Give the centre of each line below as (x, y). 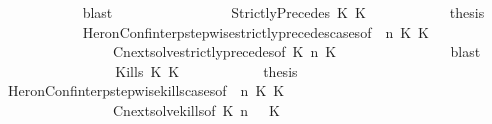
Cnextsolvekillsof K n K (196, 109)
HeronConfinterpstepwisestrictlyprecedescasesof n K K (255, 31)
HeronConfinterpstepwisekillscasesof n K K (146, 90)
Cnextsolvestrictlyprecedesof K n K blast (296, 51)
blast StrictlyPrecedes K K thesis (283, 12)
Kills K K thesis (206, 70)
